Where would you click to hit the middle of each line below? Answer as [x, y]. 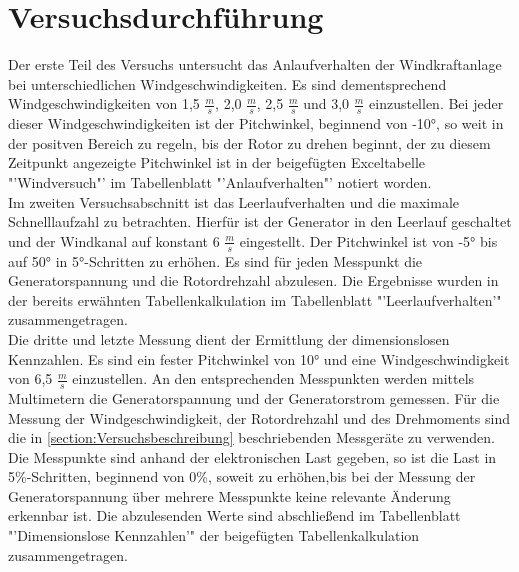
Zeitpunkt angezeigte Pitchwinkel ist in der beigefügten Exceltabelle [217, 162]
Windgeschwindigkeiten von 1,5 [104, 103]
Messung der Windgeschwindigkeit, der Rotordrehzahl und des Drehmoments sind [259, 417]
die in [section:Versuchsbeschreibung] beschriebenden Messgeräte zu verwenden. [251, 437]
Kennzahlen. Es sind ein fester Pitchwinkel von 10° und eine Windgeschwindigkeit [259, 358]
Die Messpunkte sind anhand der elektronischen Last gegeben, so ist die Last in [252, 456]
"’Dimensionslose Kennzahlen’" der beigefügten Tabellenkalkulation [214, 535]
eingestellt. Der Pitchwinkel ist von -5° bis [368, 240]
